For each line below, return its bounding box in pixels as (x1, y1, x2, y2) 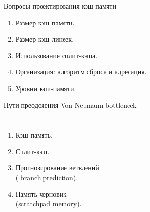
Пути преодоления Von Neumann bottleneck (4, 99, 137, 110)
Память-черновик (15, 188, 67, 199)
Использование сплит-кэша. (15, 50, 98, 60)
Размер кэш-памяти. (15, 17, 75, 27)
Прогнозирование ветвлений (15, 163, 99, 173)
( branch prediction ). (15, 172, 78, 182)
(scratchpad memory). (15, 198, 82, 209)
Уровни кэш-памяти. (15, 83, 76, 93)
